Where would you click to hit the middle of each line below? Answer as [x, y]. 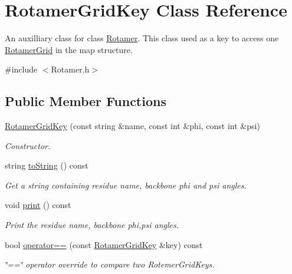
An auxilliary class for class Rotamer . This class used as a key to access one [142, 38]
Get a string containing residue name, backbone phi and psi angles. [126, 185]
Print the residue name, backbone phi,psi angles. [92, 225]
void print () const [38, 205]
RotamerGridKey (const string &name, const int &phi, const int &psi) [132, 126]
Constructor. [28, 145]
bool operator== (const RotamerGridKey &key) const [104, 244]
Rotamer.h [70, 69]
